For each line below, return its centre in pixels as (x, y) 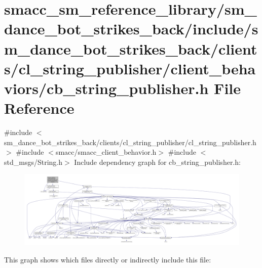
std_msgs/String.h (33, 162)
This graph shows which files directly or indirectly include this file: (108, 259)
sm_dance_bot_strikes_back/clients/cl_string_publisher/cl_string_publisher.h (130, 142)
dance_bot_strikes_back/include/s (131, 29)
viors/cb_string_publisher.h (106, 88)
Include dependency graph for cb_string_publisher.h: (157, 162)
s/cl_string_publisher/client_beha (130, 68)
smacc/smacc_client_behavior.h (106, 152)
